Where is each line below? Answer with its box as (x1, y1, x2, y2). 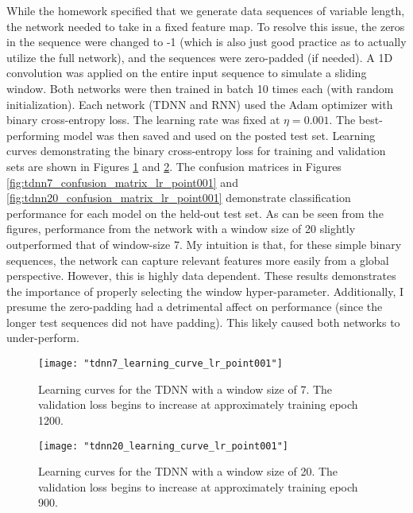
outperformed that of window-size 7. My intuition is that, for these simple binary (6, 235, 402, 252)
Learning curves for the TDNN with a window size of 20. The (38, 463, 338, 480)
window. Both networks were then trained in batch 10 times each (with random (6, 80, 394, 96)
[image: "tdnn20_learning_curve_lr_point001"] (38, 440, 288, 452)
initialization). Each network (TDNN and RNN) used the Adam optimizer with (6, 95, 393, 112)
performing (6, 126, 60, 143)
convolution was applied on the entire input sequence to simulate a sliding (6, 64, 367, 81)
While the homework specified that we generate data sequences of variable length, (6, 2, 405, 18)
